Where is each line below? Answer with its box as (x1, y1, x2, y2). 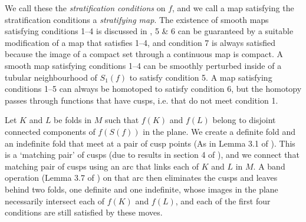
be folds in (54, 114, 91, 126)
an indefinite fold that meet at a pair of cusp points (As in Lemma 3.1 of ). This (5, 137, 295, 149)
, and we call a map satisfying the (172, 2, 294, 14)
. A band (253, 160, 285, 172)
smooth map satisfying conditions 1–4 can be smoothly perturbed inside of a (5, 59, 282, 71)
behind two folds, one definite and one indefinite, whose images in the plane (5, 183, 278, 195)
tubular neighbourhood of (5, 71, 97, 83)
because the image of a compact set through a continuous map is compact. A (5, 48, 284, 60)
